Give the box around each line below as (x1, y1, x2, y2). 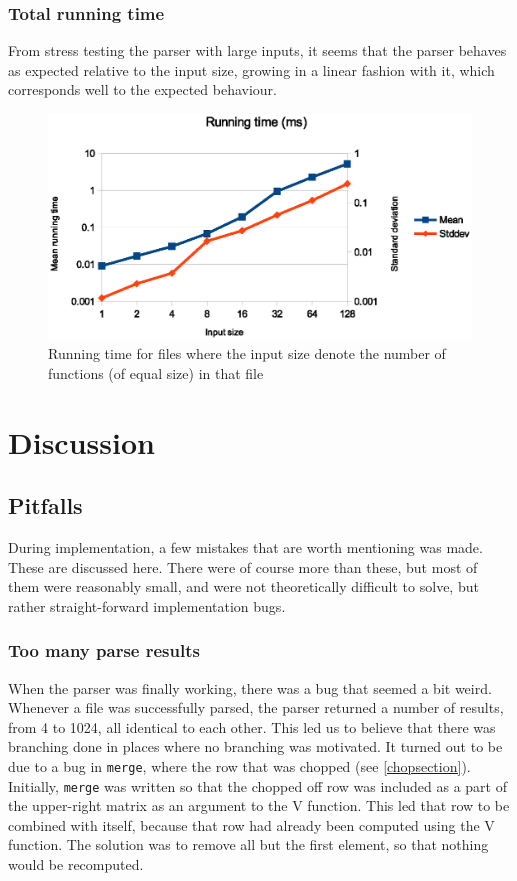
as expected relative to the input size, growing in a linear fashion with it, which (8, 59, 495, 80)
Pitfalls (8, 490, 83, 521)
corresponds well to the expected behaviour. (8, 79, 277, 100)
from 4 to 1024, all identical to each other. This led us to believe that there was (8, 716, 496, 737)
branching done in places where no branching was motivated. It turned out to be (8, 736, 503, 757)
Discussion (8, 421, 155, 462)
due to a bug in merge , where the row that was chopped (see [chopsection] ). (8, 755, 471, 776)
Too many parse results (8, 638, 200, 663)
